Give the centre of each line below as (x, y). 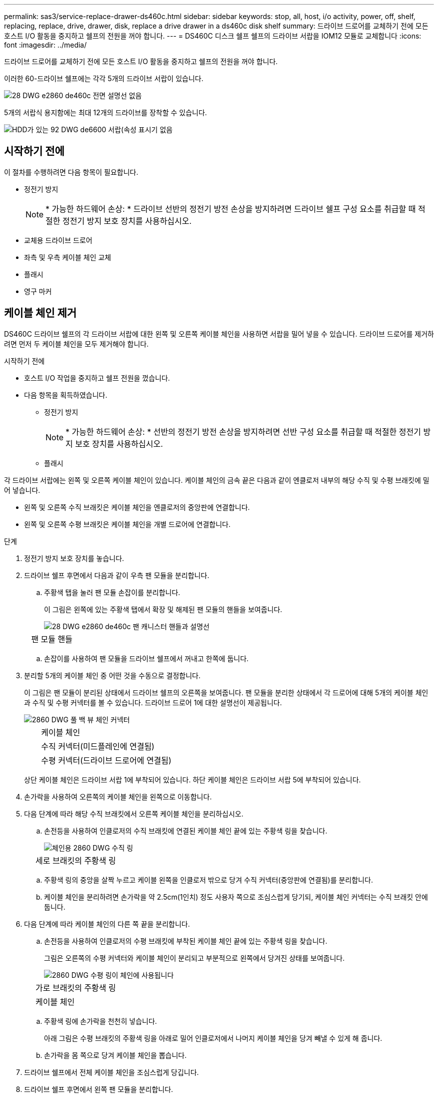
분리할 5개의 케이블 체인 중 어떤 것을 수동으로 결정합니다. (112, 675)
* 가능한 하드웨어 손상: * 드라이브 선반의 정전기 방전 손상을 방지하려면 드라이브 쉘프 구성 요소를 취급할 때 (231, 209)
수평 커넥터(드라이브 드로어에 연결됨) (106, 760)
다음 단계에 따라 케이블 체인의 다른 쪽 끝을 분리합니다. (107, 924)
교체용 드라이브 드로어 (58, 240)
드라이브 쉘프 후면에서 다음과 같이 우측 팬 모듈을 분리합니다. (117, 575)
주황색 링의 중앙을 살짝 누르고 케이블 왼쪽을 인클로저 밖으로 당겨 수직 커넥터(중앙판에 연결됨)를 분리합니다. (208, 880)
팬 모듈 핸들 (52, 639)
